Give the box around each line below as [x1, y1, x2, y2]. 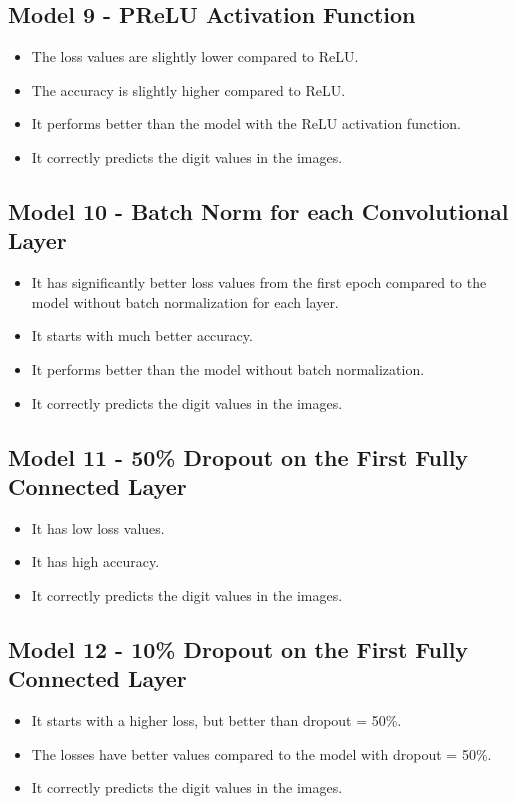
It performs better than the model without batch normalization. [31, 358, 425, 379]
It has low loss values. [31, 517, 165, 538]
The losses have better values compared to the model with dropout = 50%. [31, 743, 492, 764]
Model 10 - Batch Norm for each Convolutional [8, 195, 509, 226]
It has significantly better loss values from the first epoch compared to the [31, 272, 487, 293]
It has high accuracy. [31, 551, 160, 572]
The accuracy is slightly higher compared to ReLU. [31, 79, 346, 100]
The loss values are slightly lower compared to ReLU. [31, 46, 359, 67]
